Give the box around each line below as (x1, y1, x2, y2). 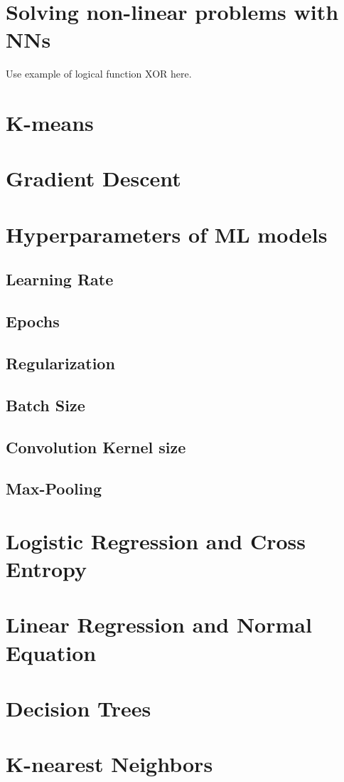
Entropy (6, 554, 87, 583)
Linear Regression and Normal (6, 610, 312, 639)
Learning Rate (6, 268, 114, 290)
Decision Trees (6, 694, 151, 723)
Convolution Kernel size (6, 435, 186, 458)
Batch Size (6, 393, 85, 416)
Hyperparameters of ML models (6, 219, 328, 248)
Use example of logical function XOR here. (6, 66, 192, 81)
